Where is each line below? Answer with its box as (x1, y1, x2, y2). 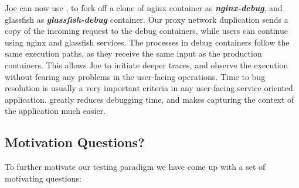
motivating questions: (5, 172, 81, 184)
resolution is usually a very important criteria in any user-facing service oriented (5, 82, 293, 94)
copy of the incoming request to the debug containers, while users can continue (5, 25, 288, 37)
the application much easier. (5, 105, 106, 117)
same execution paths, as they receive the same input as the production (5, 47, 262, 60)
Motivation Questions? (5, 133, 145, 151)
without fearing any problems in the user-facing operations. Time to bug (5, 70, 266, 82)
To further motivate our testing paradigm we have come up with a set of (5, 161, 266, 173)
